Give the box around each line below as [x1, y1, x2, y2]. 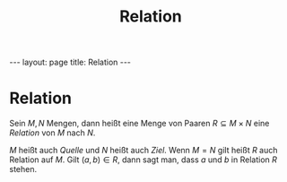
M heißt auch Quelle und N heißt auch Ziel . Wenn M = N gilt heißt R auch [9, 145, 278, 156]
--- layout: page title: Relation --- [9, 56, 132, 68]
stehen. [9, 164, 38, 175]
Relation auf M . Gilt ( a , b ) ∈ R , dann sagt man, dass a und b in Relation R [9, 154, 278, 165]
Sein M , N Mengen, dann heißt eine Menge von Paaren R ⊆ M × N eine [9, 118, 270, 129]
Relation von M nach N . [9, 127, 96, 138]
